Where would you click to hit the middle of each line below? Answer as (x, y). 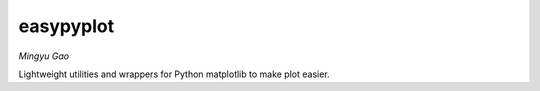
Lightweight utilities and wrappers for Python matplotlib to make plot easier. (174, 74)
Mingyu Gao (44, 56)
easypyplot (66, 26)
